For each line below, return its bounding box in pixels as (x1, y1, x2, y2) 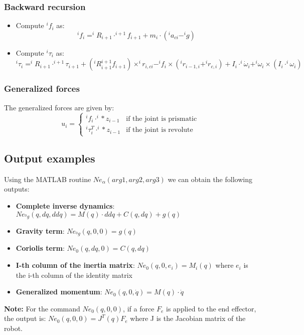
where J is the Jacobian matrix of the (130, 313, 246, 323)
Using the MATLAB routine (4, 174, 91, 184)
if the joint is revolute (126, 126, 193, 134)
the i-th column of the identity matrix (16, 269, 133, 280)
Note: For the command (4, 303, 80, 313)
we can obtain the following (168, 174, 252, 184)
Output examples (4, 150, 95, 165)
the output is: (4, 313, 46, 323)
